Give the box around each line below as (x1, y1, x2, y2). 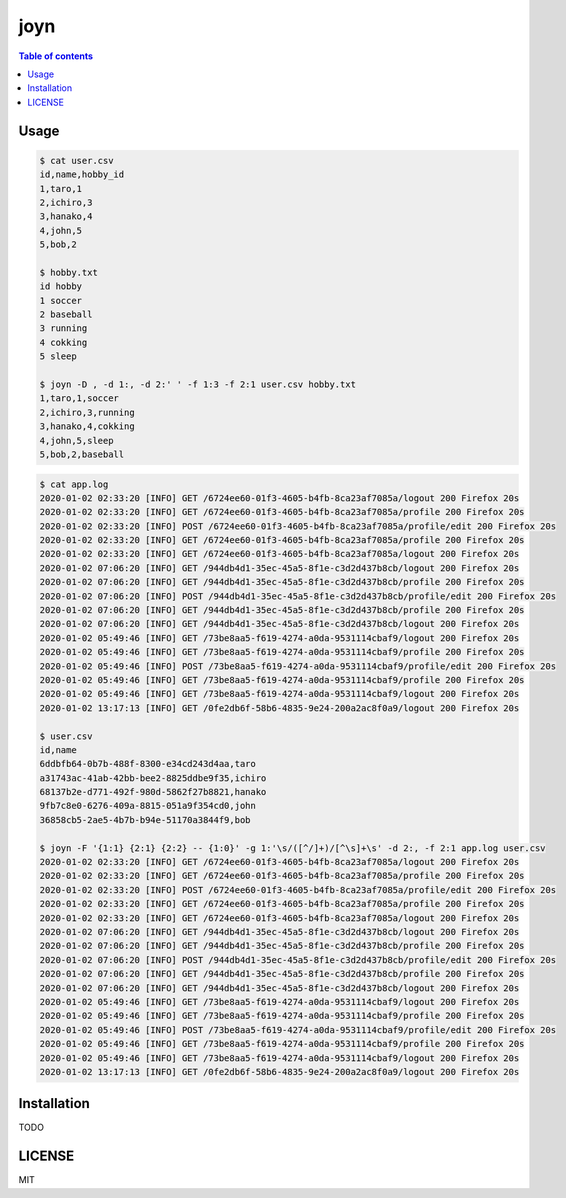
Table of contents (18, 50, 94, 62)
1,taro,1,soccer (39, 393, 120, 404)
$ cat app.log (39, 478, 109, 490)
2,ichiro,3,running (39, 406, 135, 418)
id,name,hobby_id (39, 169, 125, 180)
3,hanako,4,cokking (39, 421, 135, 432)
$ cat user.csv (39, 155, 114, 166)
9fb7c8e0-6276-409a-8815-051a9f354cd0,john (39, 800, 257, 812)
